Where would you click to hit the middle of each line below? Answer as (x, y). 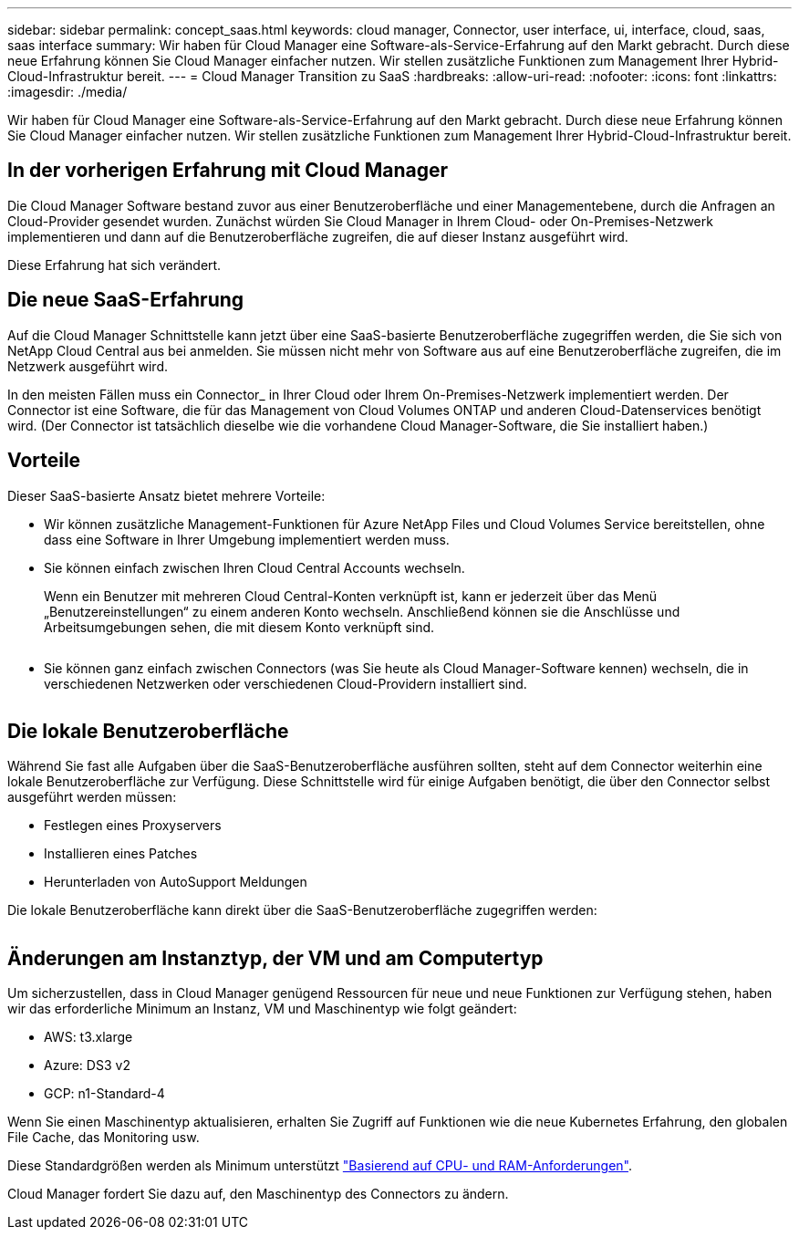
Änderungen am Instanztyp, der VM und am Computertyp (275, 958)
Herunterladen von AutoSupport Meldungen (176, 882)
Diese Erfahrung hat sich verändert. (114, 265)
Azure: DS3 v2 (87, 1065)
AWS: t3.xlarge (88, 1037)
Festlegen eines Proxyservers (133, 826)
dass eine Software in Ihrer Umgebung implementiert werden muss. (247, 539)
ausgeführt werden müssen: (92, 797)
